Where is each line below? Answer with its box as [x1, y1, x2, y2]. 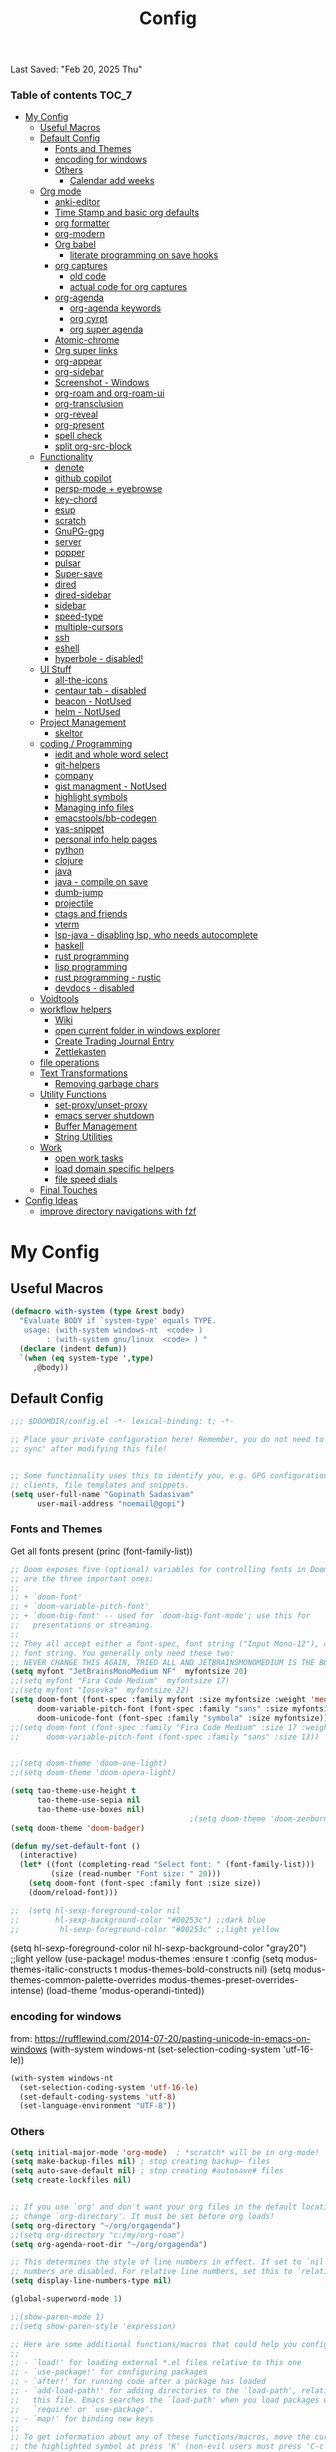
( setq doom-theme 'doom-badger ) [10, 1823, 145, 1833]
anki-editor [54, 196, 101, 208]
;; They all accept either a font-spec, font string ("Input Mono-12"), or [10, 1638, 333, 1649]
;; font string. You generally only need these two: [10, 1648, 235, 1658]
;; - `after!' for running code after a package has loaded [10, 2377, 267, 2387]
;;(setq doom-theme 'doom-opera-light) [10, 1768, 177, 1778]
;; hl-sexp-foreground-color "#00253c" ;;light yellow [10, 1924, 280, 1934]
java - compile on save [54, 876, 148, 888]
